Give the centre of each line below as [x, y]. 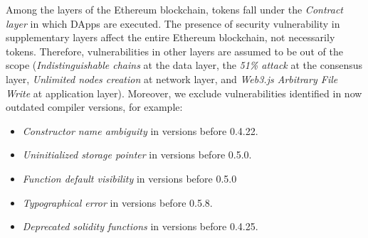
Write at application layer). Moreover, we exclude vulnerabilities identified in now [184, 93]
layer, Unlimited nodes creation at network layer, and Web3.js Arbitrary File [172, 79]
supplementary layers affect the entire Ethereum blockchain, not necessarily [170, 37]
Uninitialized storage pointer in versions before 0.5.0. [137, 155]
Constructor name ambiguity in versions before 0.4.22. [140, 130]
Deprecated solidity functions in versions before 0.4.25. [140, 226]
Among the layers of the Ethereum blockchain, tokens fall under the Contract [174, 9]
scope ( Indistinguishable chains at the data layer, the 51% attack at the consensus [184, 65]
